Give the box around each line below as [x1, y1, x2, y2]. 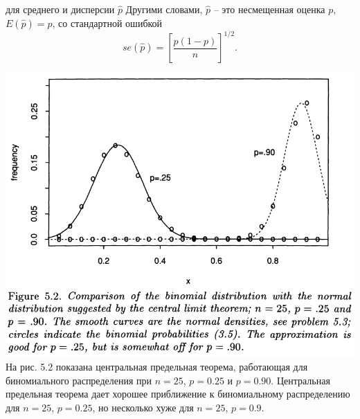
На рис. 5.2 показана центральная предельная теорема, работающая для [6, 359, 308, 373]
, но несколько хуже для [92, 400, 194, 414]
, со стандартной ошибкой [52, 15, 163, 30]
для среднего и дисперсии [6, 2, 115, 16]
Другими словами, [125, 2, 203, 16]
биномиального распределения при [6, 373, 152, 387]
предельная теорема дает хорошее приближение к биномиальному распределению [6, 386, 350, 401]
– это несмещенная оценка [213, 2, 325, 16]
